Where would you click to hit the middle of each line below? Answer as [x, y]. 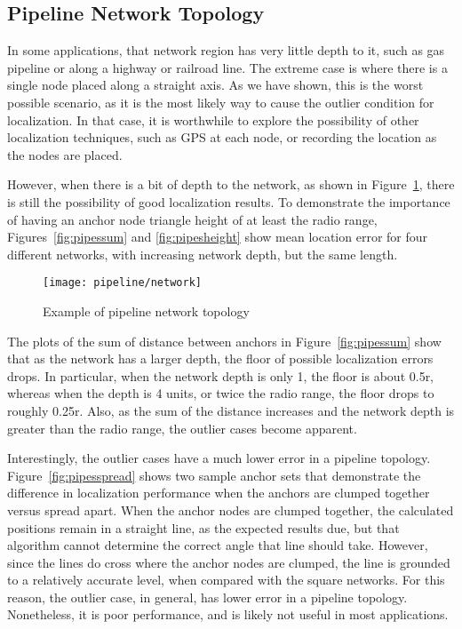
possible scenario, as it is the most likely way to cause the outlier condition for [221, 102]
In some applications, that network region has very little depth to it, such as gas [226, 50]
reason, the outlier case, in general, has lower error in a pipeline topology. [207, 597]
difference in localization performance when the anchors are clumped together [219, 493]
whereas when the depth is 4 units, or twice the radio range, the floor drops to [221, 393]
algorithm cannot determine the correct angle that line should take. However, [218, 545]
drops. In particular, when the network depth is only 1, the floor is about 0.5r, [221, 375]
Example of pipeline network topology [146, 311]
